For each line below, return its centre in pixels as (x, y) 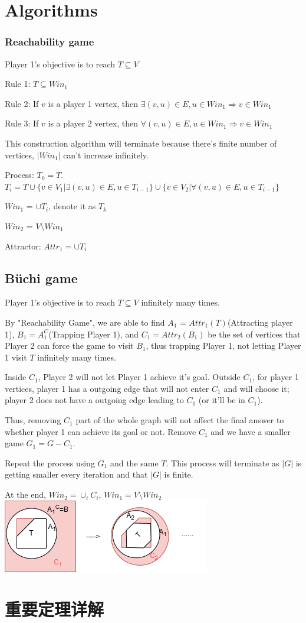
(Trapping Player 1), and (94, 334)
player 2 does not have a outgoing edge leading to (94, 400)
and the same (134, 463)
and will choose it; (256, 388)
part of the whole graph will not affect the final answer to (180, 420)
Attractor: (23, 246)
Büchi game (41, 278)
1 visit (16, 357)
